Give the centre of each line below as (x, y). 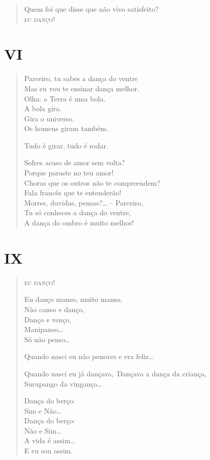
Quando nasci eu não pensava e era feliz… (89, 356)
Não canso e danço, (54, 309)
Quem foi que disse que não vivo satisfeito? (91, 9)
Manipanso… (43, 329)
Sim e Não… (43, 410)
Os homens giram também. (66, 128)
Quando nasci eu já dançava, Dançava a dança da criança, (115, 373)
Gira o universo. (49, 118)
